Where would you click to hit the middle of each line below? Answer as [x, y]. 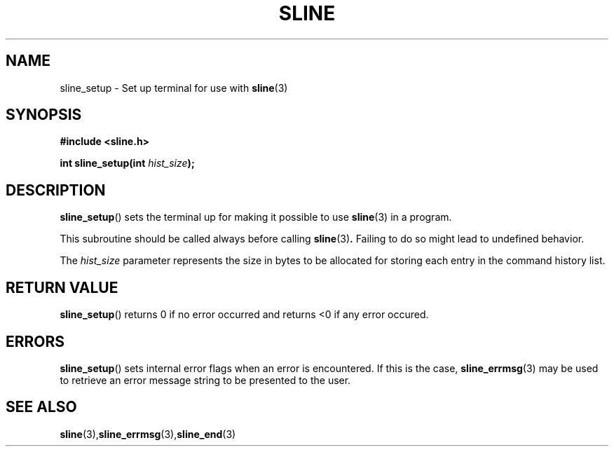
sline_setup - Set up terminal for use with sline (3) [174, 88]
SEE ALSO [41, 407]
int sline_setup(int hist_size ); [127, 163]
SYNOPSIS [44, 115]
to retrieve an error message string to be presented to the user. [205, 380]
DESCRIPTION [56, 190]
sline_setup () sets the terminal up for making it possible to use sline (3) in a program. [256, 217]
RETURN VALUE [62, 287]
